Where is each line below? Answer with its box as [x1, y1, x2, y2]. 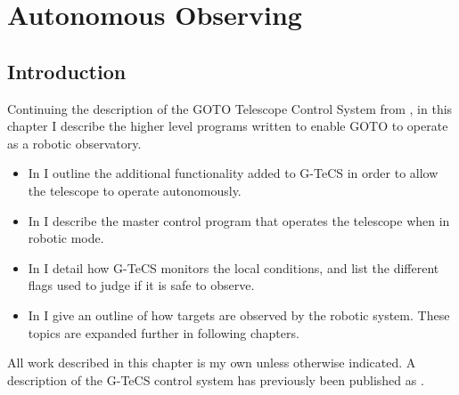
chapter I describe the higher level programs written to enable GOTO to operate [7, 117, 448, 135]
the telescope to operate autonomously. [28, 181, 242, 199]
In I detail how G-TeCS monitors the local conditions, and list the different [28, 258, 439, 277]
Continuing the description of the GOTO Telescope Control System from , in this [7, 99, 453, 117]
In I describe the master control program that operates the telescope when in [28, 211, 450, 230]
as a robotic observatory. [7, 133, 142, 152]
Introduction [7, 57, 127, 85]
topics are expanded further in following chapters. [28, 323, 299, 342]
